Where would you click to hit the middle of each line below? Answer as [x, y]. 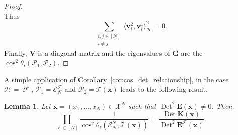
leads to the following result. [164, 89]
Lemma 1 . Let [27, 106]
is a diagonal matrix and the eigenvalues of [104, 53]
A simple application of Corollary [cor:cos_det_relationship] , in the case [116, 79]
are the [192, 53]
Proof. [13, 6]
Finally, [16, 53]
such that [142, 106]
